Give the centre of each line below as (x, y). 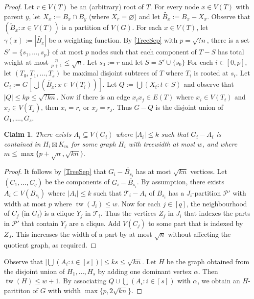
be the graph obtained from (208, 262)
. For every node (174, 6)
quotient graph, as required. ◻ (50, 245)
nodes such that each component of (144, 52)
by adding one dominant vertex (145, 271)
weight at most (26, 62)
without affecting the (199, 234)
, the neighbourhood (217, 203)
